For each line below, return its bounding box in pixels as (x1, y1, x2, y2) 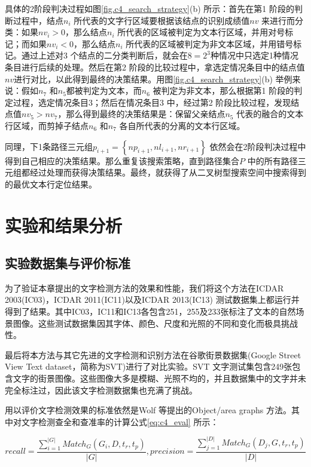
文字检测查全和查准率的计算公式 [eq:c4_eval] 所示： (21, 415, 219, 428)
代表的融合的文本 (236, 107, 304, 120)
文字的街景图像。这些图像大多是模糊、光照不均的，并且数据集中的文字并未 (13, 372, 306, 385)
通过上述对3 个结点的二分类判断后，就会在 (21, 49, 188, 62)
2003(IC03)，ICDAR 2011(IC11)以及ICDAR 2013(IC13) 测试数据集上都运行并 (5, 293, 300, 306)
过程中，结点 (13, 14, 63, 26)
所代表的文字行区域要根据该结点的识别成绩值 (74, 14, 250, 26)
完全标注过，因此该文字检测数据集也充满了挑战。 (5, 383, 197, 396)
